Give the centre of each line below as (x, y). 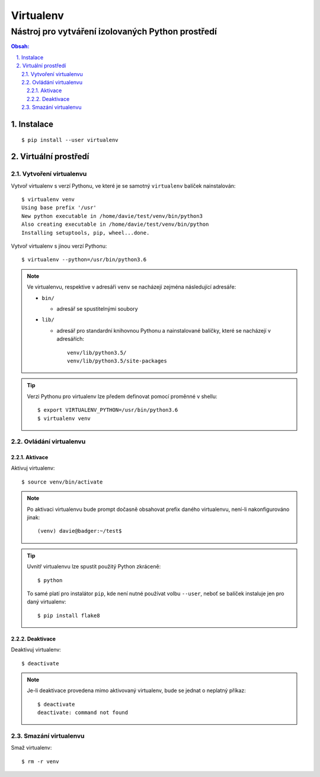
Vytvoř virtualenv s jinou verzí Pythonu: (59, 246)
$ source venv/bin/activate (62, 482)
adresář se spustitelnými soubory (97, 308)
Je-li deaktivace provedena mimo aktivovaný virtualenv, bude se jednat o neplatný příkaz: (136, 691)
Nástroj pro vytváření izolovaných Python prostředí (114, 31)
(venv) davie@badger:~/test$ (80, 531)
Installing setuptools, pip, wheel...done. (86, 233)
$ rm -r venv (40, 761)
